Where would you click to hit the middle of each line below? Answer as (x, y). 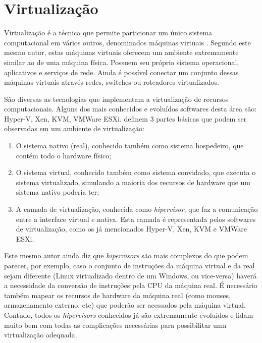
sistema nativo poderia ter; (58, 192)
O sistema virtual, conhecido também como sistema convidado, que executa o (136, 172)
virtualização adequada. (41, 335)
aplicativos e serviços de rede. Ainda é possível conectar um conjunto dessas (121, 72)
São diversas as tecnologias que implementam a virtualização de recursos (116, 99)
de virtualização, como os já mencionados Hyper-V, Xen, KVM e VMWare (131, 229)
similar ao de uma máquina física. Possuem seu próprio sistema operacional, (122, 62)
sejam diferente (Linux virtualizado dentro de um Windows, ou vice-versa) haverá (130, 275)
